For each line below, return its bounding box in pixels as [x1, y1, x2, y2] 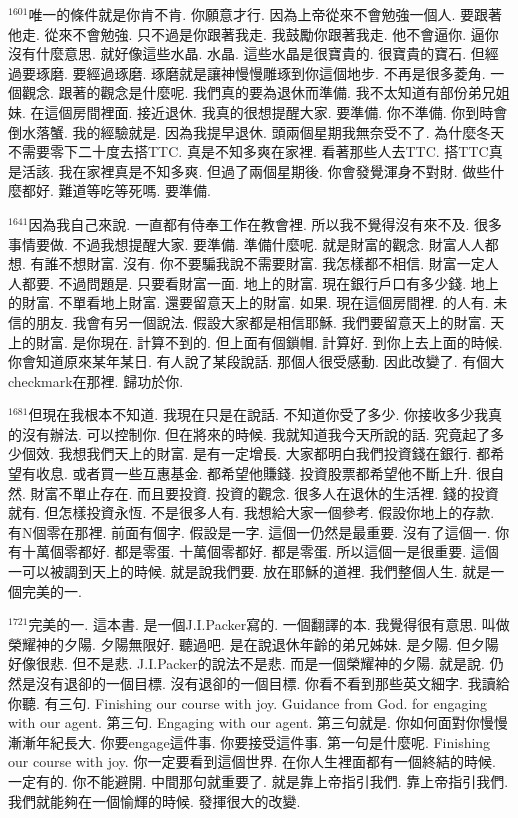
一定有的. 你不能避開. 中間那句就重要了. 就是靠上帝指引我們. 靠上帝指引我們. [8, 770, 509, 791]
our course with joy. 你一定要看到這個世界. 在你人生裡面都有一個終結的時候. [8, 751, 496, 772]
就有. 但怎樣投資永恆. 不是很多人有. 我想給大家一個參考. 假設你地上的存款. [8, 502, 495, 523]
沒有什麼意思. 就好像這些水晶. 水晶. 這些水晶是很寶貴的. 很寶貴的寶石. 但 [8, 43, 485, 64]
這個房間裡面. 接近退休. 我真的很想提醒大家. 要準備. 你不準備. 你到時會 [44, 101, 508, 122]
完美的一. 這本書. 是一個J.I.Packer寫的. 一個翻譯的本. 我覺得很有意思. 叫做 [28, 614, 510, 635]
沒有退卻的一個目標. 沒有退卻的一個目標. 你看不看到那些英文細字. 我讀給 [35, 673, 510, 693]
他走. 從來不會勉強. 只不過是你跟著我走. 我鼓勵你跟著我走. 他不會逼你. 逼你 [8, 23, 499, 44]
